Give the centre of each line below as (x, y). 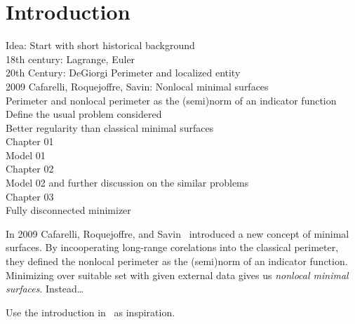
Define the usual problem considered (84, 114)
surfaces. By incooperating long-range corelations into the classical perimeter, (172, 247)
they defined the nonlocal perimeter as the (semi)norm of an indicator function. (177, 261)
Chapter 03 (30, 196)
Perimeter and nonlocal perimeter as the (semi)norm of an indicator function (171, 100)
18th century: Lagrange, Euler (71, 59)
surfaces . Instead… (45, 289)
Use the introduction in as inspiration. (91, 312)
